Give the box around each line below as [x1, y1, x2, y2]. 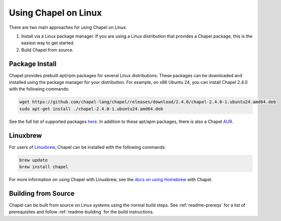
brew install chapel [19, 164, 68, 170]
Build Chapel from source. [21, 47, 74, 53]
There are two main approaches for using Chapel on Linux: [9, 24, 127, 30]
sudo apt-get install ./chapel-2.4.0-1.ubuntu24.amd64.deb [19, 106, 163, 112]
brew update [19, 157, 48, 163]
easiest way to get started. [21, 40, 75, 46]
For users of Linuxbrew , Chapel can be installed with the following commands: [9, 144, 166, 150]
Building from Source [9, 189, 75, 198]
